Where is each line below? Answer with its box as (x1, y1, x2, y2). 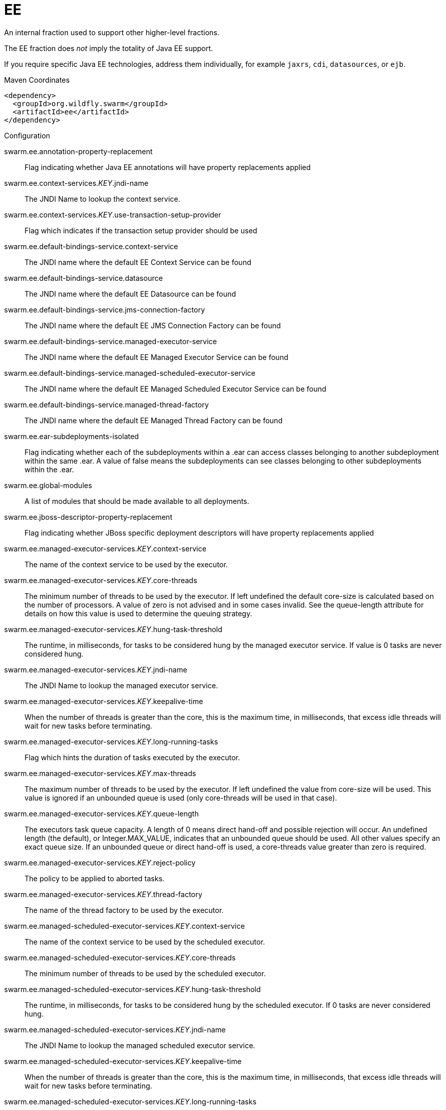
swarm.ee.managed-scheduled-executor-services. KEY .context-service (4, 921, 245, 930)
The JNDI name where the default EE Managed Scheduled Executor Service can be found (25, 384, 326, 393)
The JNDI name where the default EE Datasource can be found (25, 289, 236, 298)
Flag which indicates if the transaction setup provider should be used (25, 226, 257, 235)
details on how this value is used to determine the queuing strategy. (25, 609, 252, 618)
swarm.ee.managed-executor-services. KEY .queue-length (4, 809, 199, 818)
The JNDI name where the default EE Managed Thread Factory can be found (25, 416, 283, 425)
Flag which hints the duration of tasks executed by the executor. (25, 753, 240, 762)
